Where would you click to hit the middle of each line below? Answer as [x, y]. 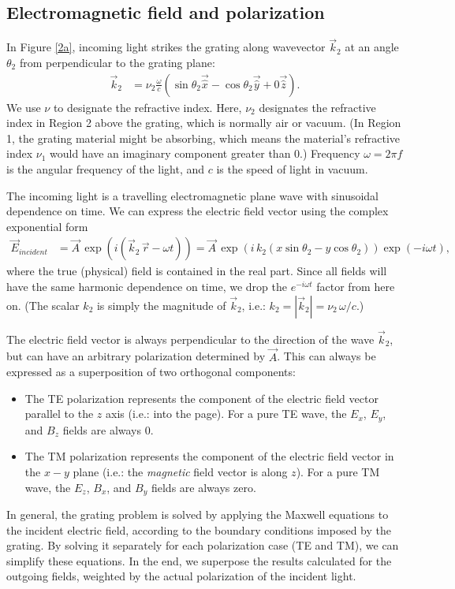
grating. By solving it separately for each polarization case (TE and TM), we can [203, 545]
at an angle [372, 47]
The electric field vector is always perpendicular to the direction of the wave [190, 339]
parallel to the [59, 414]
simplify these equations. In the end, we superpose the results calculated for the [199, 560]
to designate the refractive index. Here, [147, 107]
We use [24, 107]
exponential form [47, 226]
